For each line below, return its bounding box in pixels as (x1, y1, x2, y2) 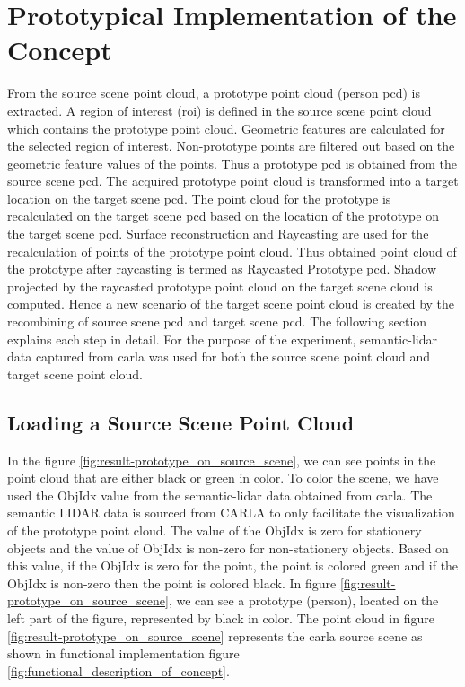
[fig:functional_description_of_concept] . (7, 661, 230, 680)
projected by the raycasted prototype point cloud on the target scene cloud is (7, 276, 433, 295)
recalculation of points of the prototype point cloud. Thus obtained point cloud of (7, 241, 457, 260)
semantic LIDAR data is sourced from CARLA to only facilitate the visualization (7, 503, 455, 522)
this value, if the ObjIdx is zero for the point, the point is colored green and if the (7, 556, 459, 575)
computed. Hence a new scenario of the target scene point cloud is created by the (7, 294, 455, 313)
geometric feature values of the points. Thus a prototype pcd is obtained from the (7, 153, 457, 172)
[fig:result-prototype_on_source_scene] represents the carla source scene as (7, 626, 423, 645)
